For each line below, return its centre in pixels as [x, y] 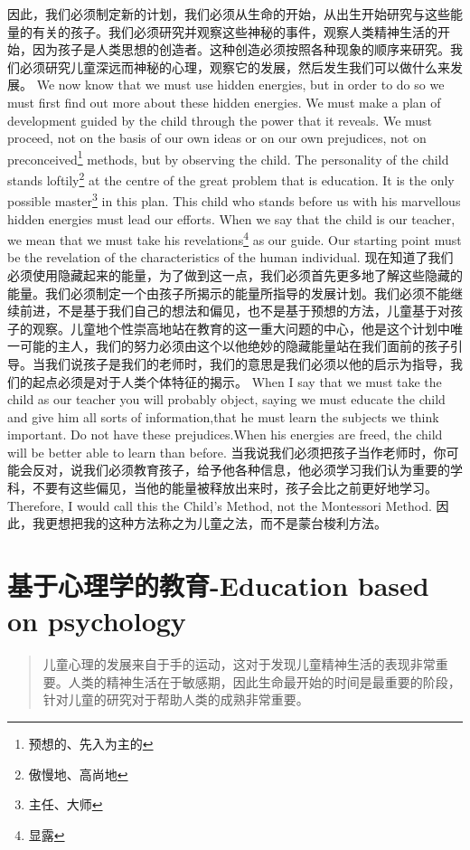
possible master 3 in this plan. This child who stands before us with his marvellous [234, 199]
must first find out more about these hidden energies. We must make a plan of [224, 102]
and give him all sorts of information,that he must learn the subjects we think [223, 416]
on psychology [97, 621]
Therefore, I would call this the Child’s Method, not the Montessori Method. [220, 505]
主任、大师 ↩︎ [66, 804]
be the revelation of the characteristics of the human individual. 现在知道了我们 [230, 257]
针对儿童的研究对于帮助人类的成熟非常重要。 [176, 699]
